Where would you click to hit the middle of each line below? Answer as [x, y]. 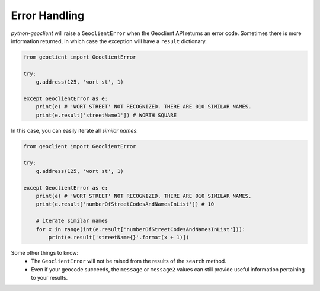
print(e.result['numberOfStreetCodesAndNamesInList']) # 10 [125, 204]
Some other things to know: [45, 252]
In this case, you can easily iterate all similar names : [75, 130]
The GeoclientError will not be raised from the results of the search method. [129, 261]
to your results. [49, 278]
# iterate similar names [72, 221]
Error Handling [48, 15]
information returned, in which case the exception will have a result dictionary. [109, 41]
